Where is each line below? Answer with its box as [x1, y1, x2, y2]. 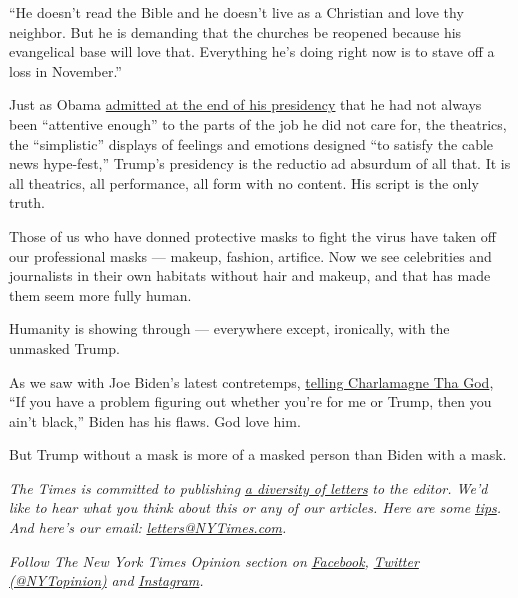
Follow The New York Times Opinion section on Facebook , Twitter [9, 550, 419, 571]
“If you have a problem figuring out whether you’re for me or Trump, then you [9, 391, 492, 412]
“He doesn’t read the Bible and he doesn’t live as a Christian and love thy [9, 2, 464, 22]
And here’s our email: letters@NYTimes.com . [9, 517, 287, 538]
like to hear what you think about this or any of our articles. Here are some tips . [9, 497, 502, 518]
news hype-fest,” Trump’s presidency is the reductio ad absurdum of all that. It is [9, 153, 511, 174]
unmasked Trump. [9, 337, 120, 358]
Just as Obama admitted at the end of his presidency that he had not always [9, 94, 482, 115]
